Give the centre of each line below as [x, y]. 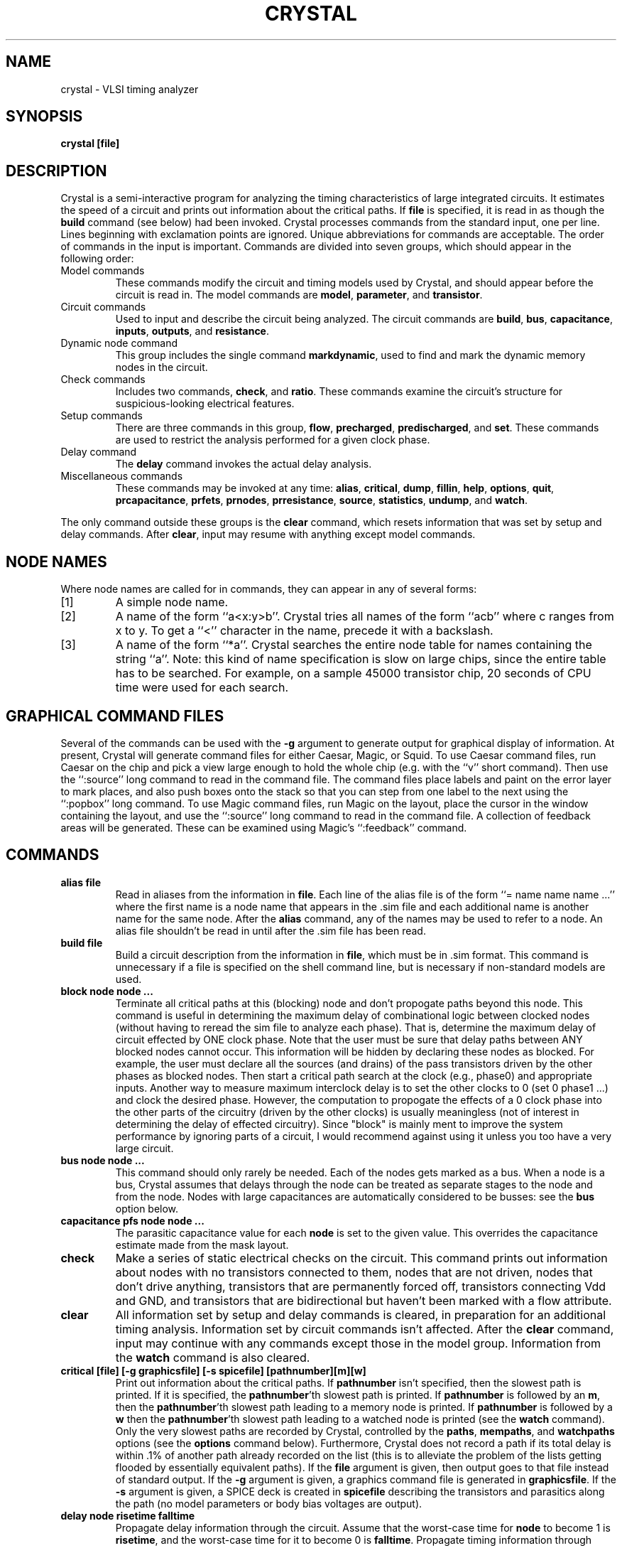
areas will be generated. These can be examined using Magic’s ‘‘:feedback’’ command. [264, 827]
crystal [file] [90, 144]
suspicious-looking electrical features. [205, 404]
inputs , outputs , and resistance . [192, 331]
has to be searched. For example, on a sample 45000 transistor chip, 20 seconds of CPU [353, 673]
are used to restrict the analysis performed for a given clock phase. [273, 440]
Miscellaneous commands [122, 476]
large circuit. [144, 1148]
